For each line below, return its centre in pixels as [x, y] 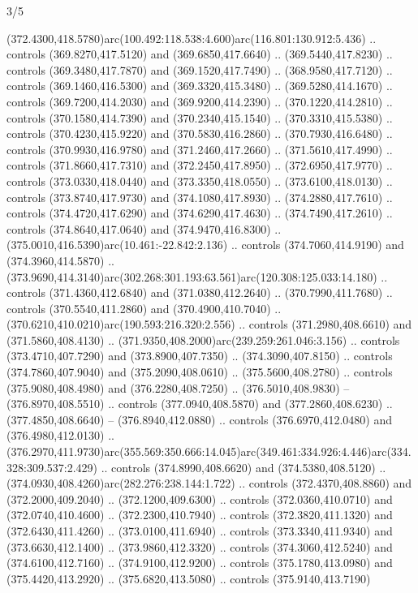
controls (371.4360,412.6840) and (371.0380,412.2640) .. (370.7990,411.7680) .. [200, 292]
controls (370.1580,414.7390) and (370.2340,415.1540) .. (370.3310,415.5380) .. [200, 117]
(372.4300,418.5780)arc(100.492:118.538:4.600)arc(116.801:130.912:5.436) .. [192, 38]
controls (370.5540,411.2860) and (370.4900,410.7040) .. [144, 308]
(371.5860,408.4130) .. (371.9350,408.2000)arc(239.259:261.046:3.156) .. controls [203, 339]
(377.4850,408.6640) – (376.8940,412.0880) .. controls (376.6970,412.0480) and [199, 419]
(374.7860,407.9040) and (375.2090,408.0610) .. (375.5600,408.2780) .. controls [200, 372]
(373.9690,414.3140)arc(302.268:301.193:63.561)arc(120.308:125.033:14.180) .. [197, 276]
